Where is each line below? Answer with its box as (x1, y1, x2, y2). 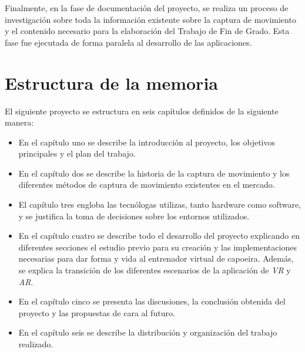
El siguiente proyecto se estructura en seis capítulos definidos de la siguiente (5, 104, 279, 117)
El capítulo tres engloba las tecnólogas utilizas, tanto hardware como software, (18, 198, 301, 211)
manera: (5, 116, 34, 128)
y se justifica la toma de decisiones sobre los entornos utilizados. (18, 209, 250, 222)
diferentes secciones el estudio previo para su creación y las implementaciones (18, 241, 297, 253)
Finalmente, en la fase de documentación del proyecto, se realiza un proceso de (5, 2, 289, 13)
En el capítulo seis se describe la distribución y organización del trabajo (18, 326, 277, 339)
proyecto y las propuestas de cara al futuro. (18, 306, 175, 319)
